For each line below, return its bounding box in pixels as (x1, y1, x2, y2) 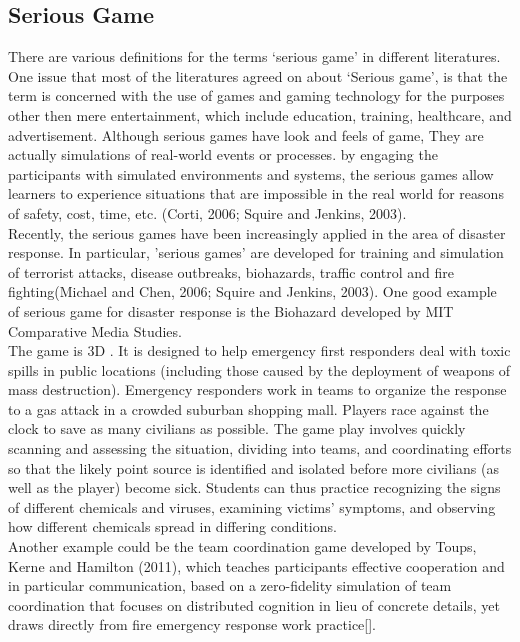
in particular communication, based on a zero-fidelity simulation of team (8, 575, 452, 596)
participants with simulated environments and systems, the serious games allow (8, 163, 494, 184)
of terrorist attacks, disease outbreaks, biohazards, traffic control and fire (8, 261, 455, 282)
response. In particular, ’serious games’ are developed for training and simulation (8, 242, 504, 263)
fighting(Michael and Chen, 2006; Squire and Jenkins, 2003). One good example (8, 281, 497, 302)
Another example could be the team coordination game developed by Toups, (8, 536, 477, 557)
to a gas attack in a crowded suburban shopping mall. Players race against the (8, 398, 489, 419)
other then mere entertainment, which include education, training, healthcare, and (8, 104, 512, 125)
